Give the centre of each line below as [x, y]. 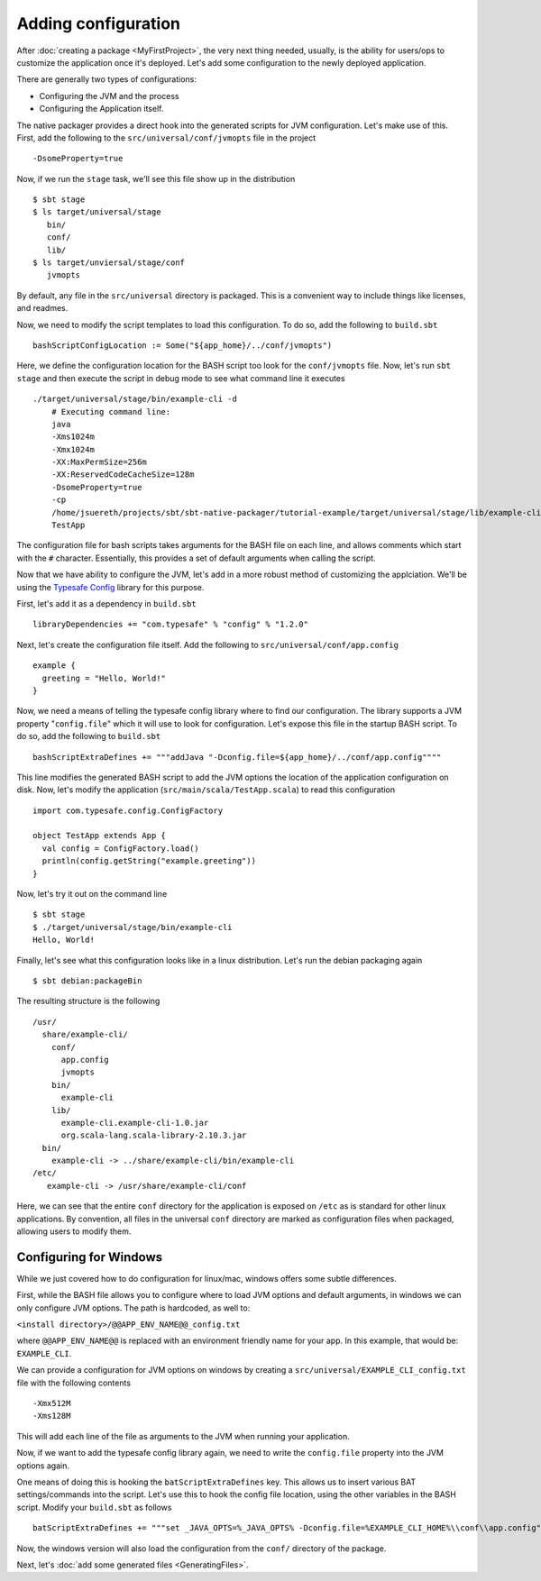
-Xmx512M [52, 1403]
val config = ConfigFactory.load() [121, 848]
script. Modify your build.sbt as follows [94, 1507]
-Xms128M [52, 1416]
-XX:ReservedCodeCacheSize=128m [123, 475]
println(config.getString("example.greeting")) [149, 861]
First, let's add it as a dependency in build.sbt [107, 603]
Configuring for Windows [90, 1257]
